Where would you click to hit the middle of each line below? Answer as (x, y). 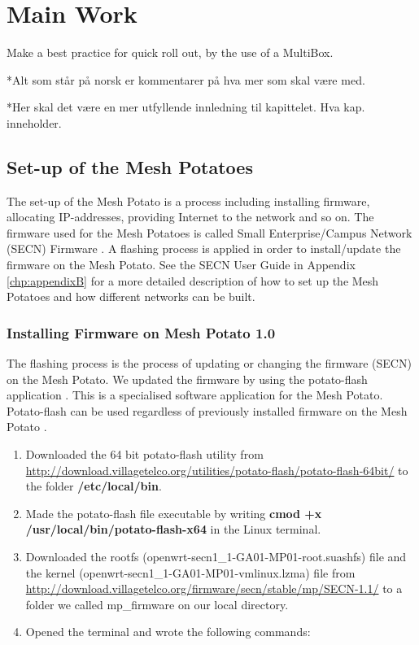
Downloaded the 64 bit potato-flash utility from (144, 454)
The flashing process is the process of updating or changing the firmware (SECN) (209, 363)
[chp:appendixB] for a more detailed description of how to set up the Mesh (193, 280)
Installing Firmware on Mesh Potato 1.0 (141, 332)
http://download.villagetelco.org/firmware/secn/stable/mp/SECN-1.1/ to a (214, 588)
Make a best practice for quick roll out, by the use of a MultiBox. (170, 52)
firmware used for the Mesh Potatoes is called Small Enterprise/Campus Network (209, 232)
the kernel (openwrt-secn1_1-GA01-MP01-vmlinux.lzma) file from (190, 572)
